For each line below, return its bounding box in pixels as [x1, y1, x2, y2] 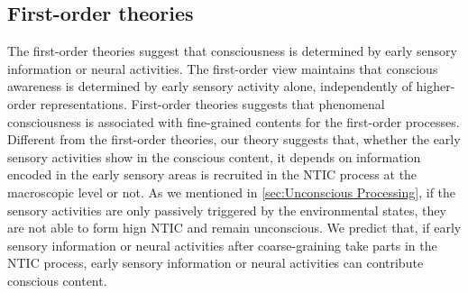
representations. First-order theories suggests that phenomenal [40, 94, 385, 113]
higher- [416, 77, 455, 96]
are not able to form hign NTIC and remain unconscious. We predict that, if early [7, 218, 462, 237]
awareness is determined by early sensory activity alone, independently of [7, 77, 412, 96]
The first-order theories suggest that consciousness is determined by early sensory [7, 41, 457, 60]
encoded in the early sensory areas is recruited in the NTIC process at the [7, 165, 418, 184]
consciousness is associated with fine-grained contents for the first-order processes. [7, 112, 460, 131]
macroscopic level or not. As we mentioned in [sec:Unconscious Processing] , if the [7, 182, 456, 201]
